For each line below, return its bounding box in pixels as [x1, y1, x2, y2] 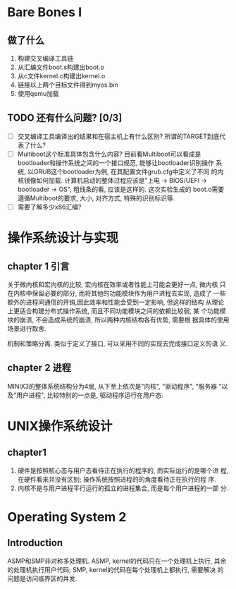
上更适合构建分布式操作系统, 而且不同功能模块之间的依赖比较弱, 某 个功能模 [7, 307, 226, 315]
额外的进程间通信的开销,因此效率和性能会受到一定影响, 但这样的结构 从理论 [7, 298, 224, 306]
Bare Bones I [7, 4, 82, 20]
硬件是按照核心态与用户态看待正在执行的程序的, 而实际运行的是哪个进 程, [17, 466, 229, 475]
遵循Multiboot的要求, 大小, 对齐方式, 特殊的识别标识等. [17, 193, 175, 202]
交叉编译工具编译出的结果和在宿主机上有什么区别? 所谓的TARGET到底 [17, 132, 220, 140]
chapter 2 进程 [7, 362, 72, 374]
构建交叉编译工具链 [17, 54, 74, 62]
